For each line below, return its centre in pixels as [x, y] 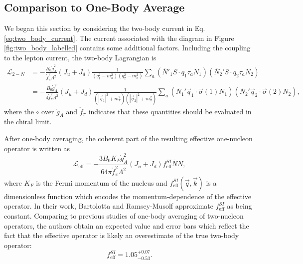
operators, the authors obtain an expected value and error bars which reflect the [127, 225]
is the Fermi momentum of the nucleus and [102, 182]
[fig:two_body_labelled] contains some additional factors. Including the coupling [127, 48]
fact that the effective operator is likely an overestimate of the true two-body [122, 235]
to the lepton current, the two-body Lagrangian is [80, 57]
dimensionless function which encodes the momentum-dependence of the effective [128, 196]
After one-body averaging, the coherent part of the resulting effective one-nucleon [128, 138]
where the [19, 111]
